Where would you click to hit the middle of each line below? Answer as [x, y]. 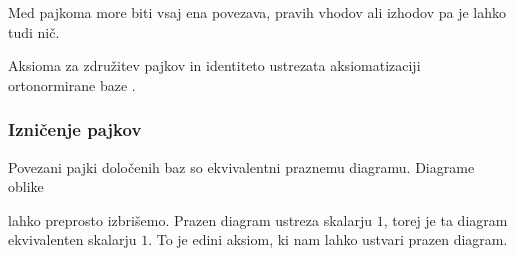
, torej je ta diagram [445, 219]
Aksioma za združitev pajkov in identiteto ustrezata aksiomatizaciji [214, 65]
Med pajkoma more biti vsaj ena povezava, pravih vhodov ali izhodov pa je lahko [257, 12]
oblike [26, 186]
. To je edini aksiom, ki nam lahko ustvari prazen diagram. [328, 239]
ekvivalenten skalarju [72, 239]
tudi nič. [34, 31]
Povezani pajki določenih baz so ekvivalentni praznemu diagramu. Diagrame [241, 166]
